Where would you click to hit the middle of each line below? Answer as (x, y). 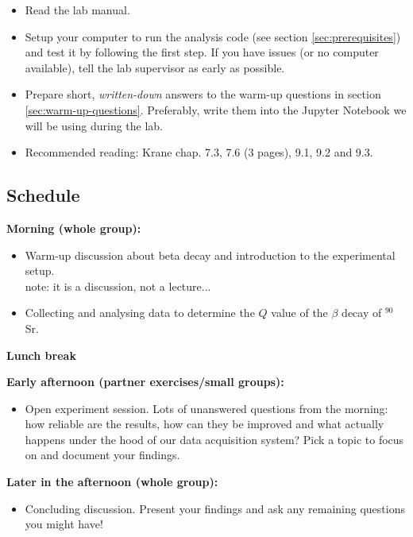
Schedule (43, 195)
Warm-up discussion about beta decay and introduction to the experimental (210, 255)
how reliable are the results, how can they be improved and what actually (205, 424)
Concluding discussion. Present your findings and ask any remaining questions (215, 508)
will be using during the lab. (94, 125)
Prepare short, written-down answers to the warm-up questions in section (203, 94)
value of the (299, 313)
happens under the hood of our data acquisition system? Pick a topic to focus (214, 439)
